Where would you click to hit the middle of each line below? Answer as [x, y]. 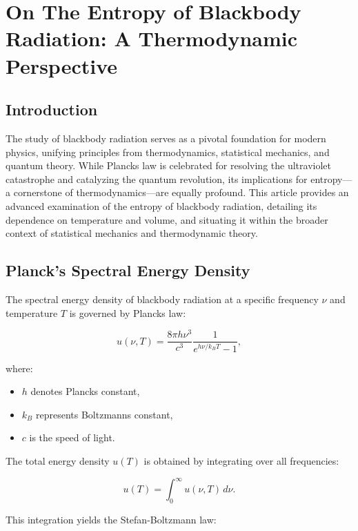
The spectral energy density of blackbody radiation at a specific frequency [162, 299]
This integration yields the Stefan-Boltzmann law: [111, 519]
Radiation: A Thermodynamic [152, 38]
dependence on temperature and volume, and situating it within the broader [167, 219]
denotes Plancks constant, [85, 391]
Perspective [62, 65]
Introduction [52, 109]
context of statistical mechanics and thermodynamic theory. [132, 233]
